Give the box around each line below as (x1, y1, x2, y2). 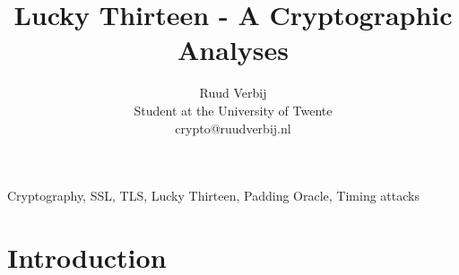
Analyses (178, 31, 289, 68)
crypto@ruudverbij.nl (175, 118, 291, 137)
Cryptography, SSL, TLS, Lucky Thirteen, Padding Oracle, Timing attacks (7, 186, 420, 205)
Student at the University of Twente (134, 100, 333, 119)
